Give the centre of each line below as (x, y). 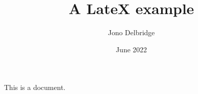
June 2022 (131, 49)
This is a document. (35, 87)
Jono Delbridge (131, 32)
